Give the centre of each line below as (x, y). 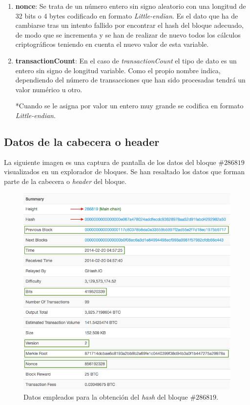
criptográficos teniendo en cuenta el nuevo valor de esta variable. (112, 44)
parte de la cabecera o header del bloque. (65, 181)
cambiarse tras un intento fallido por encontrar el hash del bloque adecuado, (129, 25)
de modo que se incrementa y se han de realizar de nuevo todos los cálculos (128, 34)
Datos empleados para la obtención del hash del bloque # (110, 396)
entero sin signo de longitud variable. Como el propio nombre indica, (118, 70)
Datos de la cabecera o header (82, 141)
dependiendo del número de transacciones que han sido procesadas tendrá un (130, 80)
